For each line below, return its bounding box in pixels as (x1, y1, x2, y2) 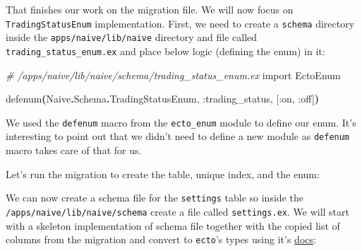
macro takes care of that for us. (6, 143, 142, 158)
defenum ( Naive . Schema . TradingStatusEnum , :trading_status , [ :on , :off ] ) (6, 91, 320, 106)
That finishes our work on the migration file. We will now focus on (6, 2, 294, 16)
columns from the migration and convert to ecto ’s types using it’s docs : (6, 232, 316, 247)
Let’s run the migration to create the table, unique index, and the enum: (6, 166, 320, 181)
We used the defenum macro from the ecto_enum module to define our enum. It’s (6, 115, 356, 129)
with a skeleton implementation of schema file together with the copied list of (6, 218, 340, 233)
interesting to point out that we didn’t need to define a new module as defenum (6, 129, 350, 144)
